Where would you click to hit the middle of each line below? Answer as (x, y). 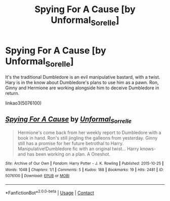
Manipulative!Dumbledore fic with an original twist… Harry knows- (87, 149)
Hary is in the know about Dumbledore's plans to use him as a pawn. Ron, (82, 83)
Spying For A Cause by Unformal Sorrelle (69, 120)
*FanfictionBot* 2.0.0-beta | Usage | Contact (50, 192)
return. (12, 93)
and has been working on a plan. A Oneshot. (64, 154)
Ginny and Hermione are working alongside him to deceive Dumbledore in (82, 88)
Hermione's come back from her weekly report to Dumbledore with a (89, 132)
